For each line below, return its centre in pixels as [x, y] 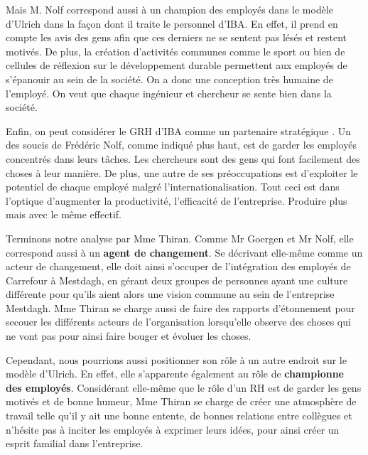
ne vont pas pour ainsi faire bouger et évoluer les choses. [129, 336]
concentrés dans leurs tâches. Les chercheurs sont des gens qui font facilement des [183, 158]
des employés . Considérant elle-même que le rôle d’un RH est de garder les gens [184, 387]
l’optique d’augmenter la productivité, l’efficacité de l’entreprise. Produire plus [177, 200]
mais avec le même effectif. [64, 214]
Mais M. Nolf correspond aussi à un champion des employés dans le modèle [170, 9]
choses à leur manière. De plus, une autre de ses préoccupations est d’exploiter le [182, 172]
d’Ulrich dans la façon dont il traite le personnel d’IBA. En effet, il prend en [172, 23]
